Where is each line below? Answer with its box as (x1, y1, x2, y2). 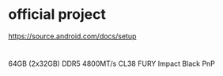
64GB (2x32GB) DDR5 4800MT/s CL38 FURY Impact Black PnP (8, 59, 216, 68)
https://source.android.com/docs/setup (8, 31, 137, 41)
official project (8, 5, 107, 24)
